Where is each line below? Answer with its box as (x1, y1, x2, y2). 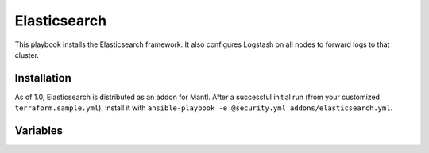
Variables (14, 124, 64, 138)
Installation (14, 71, 71, 85)
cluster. (14, 50, 40, 59)
